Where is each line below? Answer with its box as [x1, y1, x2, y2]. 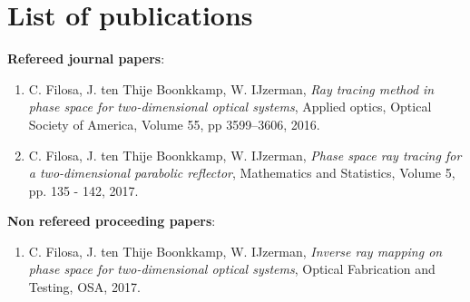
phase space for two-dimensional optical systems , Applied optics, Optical [28, 97, 432, 116]
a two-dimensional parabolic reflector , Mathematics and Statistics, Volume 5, [28, 163, 455, 182]
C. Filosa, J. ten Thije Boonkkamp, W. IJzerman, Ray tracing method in [28, 79, 435, 98]
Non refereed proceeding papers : [7, 211, 216, 230]
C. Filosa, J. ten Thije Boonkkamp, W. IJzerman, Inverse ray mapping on [28, 241, 443, 260]
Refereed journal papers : [7, 49, 165, 68]
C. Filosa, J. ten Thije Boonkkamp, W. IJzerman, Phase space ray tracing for [28, 145, 462, 164]
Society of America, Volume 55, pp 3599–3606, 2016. [28, 114, 320, 133]
